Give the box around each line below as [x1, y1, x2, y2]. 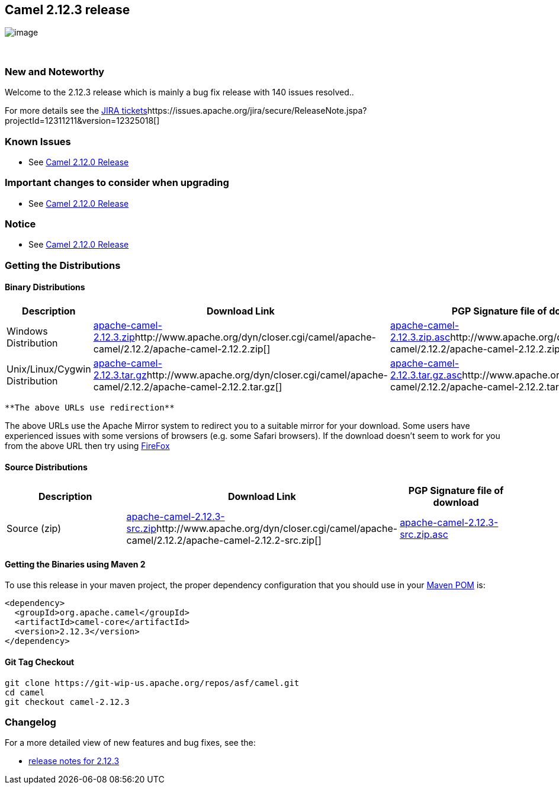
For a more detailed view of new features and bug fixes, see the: [5, 737, 256, 748]
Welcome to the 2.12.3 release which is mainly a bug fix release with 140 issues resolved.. [5, 87, 354, 98]
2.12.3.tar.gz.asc [390, 369, 462, 381]
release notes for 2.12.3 [28, 756, 120, 766]
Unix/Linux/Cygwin [7, 363, 91, 376]
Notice [5, 218, 36, 230]
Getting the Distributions [5, 259, 121, 271]
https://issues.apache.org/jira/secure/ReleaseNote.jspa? [147, 105, 367, 116]
